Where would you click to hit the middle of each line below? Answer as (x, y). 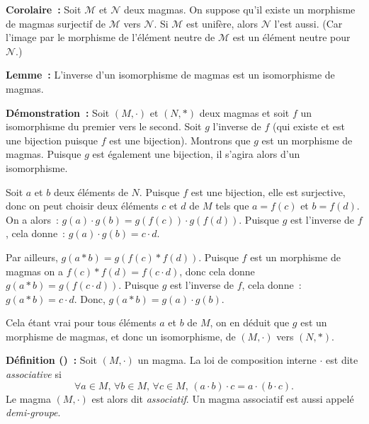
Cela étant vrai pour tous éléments (81, 322)
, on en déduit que (250, 322)
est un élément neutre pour (291, 37)
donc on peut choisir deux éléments (82, 206)
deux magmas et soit (244, 112)
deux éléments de (91, 191)
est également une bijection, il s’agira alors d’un (196, 154)
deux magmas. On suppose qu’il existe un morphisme (239, 9)
